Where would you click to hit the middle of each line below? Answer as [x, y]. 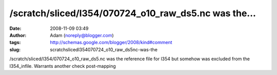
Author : [18, 35]
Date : [15, 28]
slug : [15, 49]
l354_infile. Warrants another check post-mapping [63, 66]
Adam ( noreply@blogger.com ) [82, 35]
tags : [15, 43]
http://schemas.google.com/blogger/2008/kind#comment [111, 43]
